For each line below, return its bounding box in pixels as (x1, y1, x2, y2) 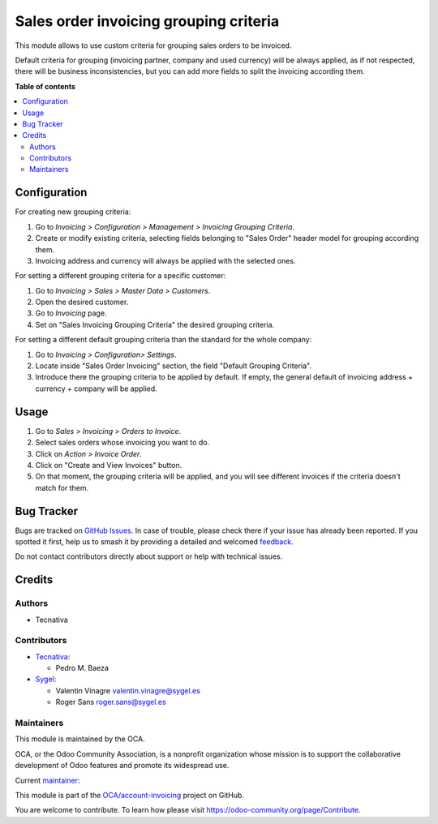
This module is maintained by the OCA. (15, 734, 145, 744)
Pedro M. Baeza (55, 663, 109, 673)
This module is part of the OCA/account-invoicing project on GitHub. (15, 790, 245, 800)
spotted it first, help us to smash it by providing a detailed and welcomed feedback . (15, 536, 294, 547)
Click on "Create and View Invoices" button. (35, 460, 182, 470)
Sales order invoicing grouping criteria (15, 12, 280, 30)
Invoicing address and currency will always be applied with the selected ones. (35, 255, 296, 265)
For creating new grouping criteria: (15, 207, 131, 217)
